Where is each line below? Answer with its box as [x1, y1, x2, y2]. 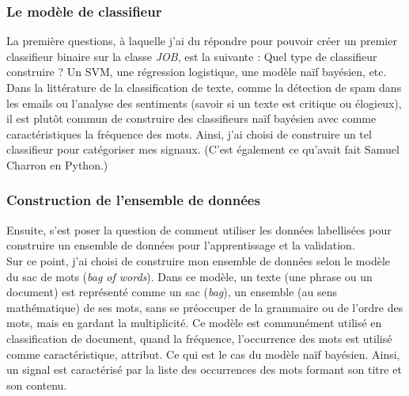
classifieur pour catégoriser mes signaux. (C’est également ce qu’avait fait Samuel [6, 141, 400, 158]
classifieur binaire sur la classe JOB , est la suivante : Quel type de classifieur [6, 48, 377, 64]
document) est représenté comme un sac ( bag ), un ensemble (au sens [6, 284, 338, 300]
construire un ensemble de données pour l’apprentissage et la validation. [6, 237, 355, 253]
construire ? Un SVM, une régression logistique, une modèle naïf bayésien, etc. [6, 63, 387, 80]
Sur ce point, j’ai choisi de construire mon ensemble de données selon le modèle [6, 252, 391, 268]
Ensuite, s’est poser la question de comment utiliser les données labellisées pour [6, 221, 392, 238]
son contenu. [6, 376, 67, 393]
